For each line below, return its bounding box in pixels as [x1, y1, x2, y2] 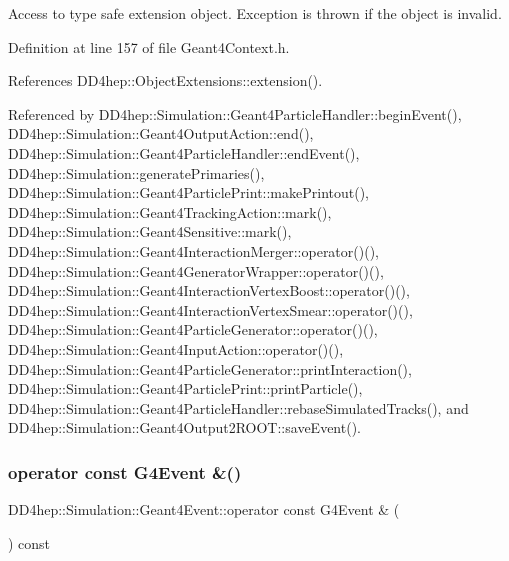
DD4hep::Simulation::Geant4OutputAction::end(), [8, 123, 314, 144]
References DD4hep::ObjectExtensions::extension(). [8, 70, 323, 91]
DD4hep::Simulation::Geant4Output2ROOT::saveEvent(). [8, 417, 361, 438]
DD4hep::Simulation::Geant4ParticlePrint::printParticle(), [8, 378, 363, 399]
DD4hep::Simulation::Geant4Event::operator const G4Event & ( [8, 499, 400, 520]
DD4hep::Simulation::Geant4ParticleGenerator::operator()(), [8, 319, 378, 340]
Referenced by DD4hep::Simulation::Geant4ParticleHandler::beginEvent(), [8, 103, 462, 124]
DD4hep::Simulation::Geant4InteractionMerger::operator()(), [8, 240, 379, 261]
